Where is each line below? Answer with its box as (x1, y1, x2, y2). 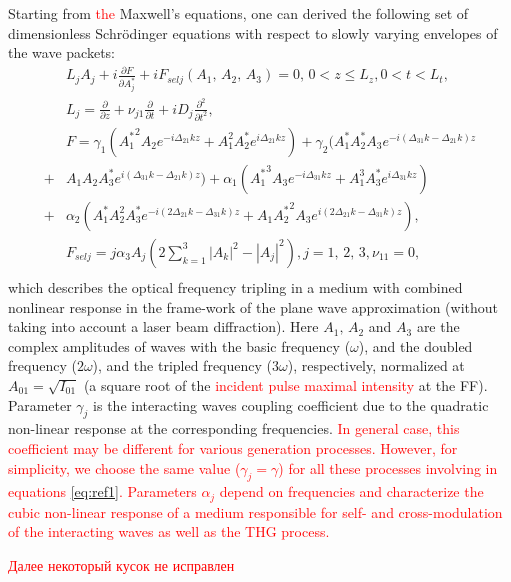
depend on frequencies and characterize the (219, 481, 484, 502)
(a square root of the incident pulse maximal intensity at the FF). (83, 374, 488, 395)
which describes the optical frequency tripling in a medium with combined (8, 276, 463, 297)
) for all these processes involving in (278, 457, 498, 478)
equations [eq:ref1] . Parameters (8, 481, 197, 502)
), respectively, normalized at (287, 355, 465, 376)
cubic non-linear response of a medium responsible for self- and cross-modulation (8, 501, 503, 522)
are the (416, 316, 460, 337)
